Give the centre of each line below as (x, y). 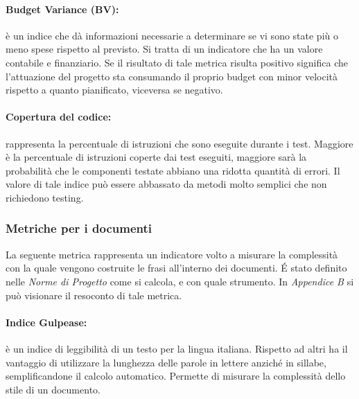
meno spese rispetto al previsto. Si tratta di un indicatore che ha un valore (164, 49)
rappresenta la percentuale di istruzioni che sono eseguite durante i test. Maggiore (179, 143)
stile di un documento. (53, 389)
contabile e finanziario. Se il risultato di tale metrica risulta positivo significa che (177, 62)
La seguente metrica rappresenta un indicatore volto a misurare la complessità (172, 254)
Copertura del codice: (59, 117)
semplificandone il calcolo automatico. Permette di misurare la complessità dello (176, 376)
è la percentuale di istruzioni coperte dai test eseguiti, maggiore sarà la (156, 157)
